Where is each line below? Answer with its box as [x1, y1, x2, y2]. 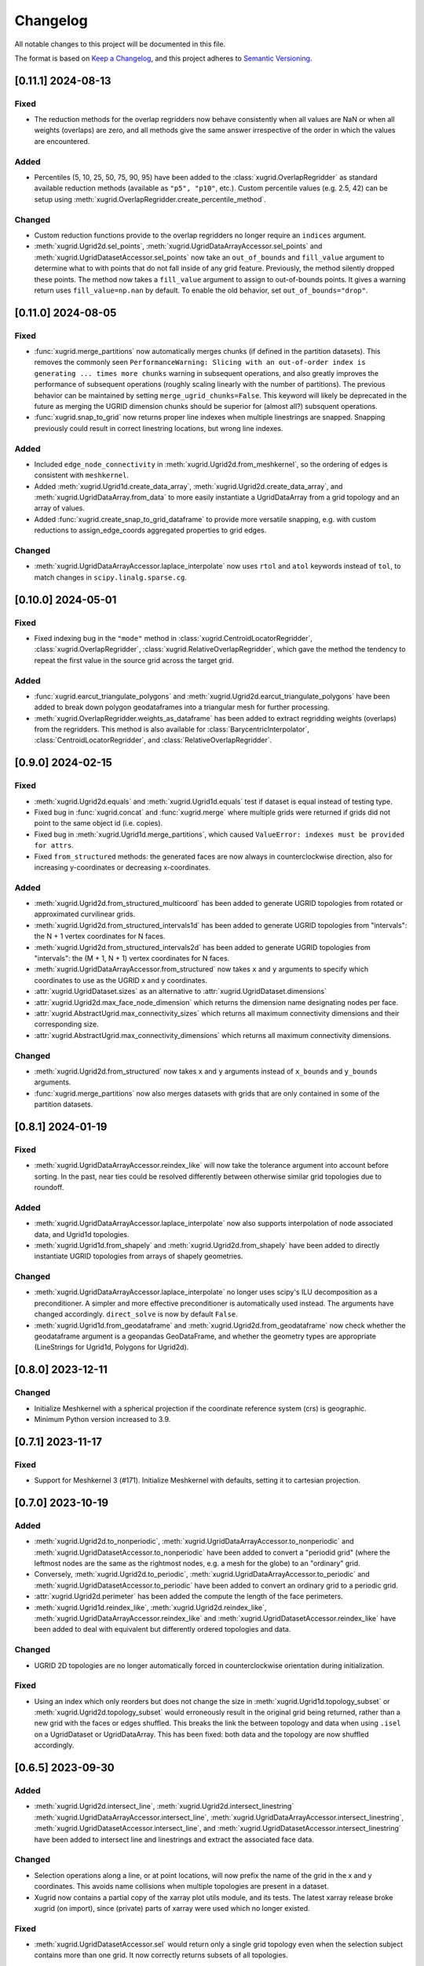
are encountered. [34, 136, 90, 145]
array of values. [34, 503, 86, 513]
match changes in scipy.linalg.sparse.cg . [34, 572, 188, 582]
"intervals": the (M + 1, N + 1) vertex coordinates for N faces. [34, 954, 230, 963]
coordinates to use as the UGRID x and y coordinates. [34, 975, 208, 985]
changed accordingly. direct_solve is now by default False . [34, 1309, 239, 1319]
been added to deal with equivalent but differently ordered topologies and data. [34, 1625, 291, 1634]
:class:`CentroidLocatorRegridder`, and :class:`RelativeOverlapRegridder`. [34, 735, 272, 745]
